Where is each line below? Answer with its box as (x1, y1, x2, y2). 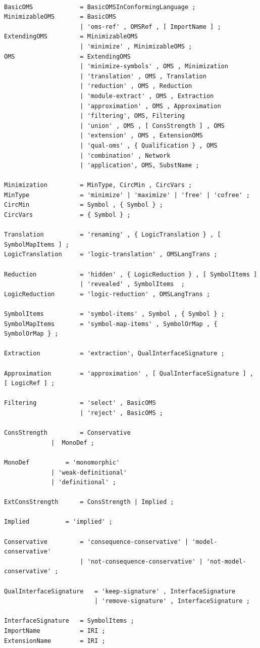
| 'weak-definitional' (51, 469, 127, 476)
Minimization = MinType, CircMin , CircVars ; (4, 181, 192, 189)
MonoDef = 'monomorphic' (4, 458, 120, 466)
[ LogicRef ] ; (4, 380, 55, 387)
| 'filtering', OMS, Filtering (80, 112, 185, 120)
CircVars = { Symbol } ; (4, 211, 131, 219)
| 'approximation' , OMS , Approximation (80, 102, 221, 110)
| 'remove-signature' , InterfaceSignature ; (94, 597, 250, 605)
